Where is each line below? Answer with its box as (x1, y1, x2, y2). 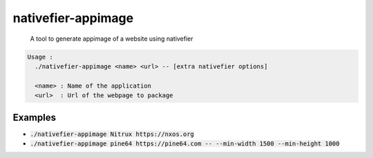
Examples (12, 111, 57, 124)
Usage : (27, 52, 53, 61)
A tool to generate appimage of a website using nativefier (30, 34, 193, 43)
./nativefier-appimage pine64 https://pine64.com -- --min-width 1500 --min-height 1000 (30, 139, 340, 148)
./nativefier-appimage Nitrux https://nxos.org (30, 130, 195, 138)
